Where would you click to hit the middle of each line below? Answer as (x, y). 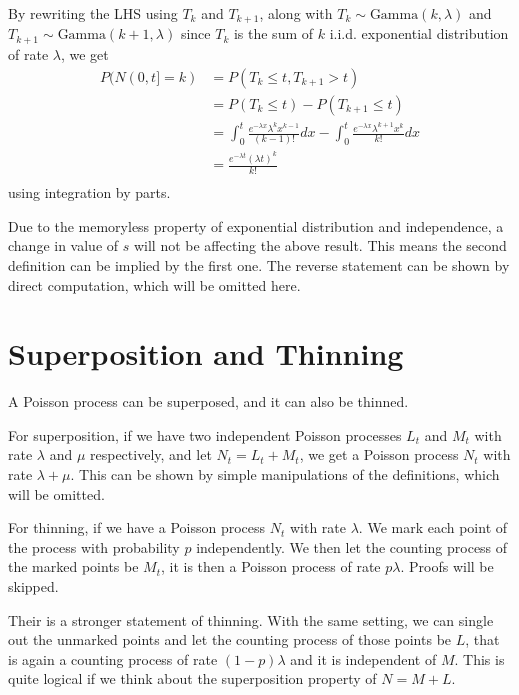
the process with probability (94, 546)
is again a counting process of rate (113, 658)
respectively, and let (151, 454)
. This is (479, 658)
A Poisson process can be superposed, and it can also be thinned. (208, 401)
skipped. (33, 586)
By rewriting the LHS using (93, 13)
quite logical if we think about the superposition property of (192, 678)
